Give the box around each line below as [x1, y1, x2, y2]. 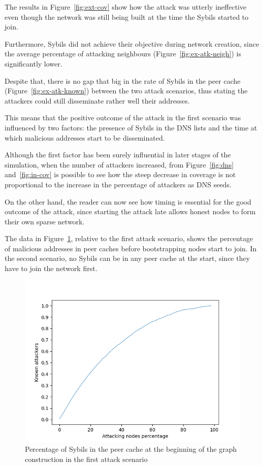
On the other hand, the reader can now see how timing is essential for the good [5, 196, 251, 207]
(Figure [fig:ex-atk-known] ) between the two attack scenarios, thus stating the [5, 85, 248, 96]
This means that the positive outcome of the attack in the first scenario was [5, 112, 241, 123]
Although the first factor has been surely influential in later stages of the [5, 149, 231, 160]
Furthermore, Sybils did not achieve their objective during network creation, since [5, 38, 259, 49]
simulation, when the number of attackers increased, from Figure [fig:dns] [5, 159, 234, 170]
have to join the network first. [5, 263, 97, 274]
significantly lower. [5, 58, 62, 69]
